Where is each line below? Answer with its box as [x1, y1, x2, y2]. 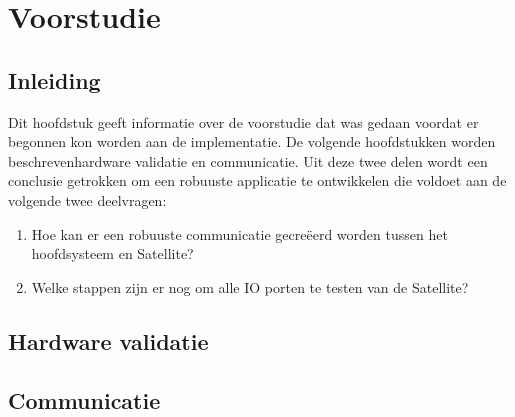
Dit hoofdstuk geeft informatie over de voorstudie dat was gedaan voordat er [8, 111, 479, 132]
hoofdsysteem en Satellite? [31, 243, 194, 264]
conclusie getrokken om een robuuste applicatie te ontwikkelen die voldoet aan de [8, 170, 507, 191]
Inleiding [8, 64, 101, 95]
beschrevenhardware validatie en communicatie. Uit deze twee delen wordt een [8, 150, 488, 171]
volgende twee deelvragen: [8, 189, 167, 210]
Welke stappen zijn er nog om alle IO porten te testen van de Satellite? [31, 276, 469, 297]
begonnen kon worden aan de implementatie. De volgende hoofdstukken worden [8, 131, 496, 152]
